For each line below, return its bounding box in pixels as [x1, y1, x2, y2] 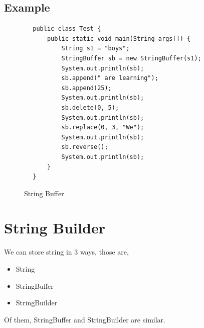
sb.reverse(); [61, 143, 108, 151]
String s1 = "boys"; [61, 45, 130, 52]
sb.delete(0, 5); [61, 104, 119, 111]
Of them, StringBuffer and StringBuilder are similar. [4, 314, 165, 324]
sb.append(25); [61, 84, 112, 92]
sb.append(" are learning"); [61, 74, 158, 82]
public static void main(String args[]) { [47, 35, 191, 42]
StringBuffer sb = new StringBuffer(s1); [61, 54, 201, 62]
